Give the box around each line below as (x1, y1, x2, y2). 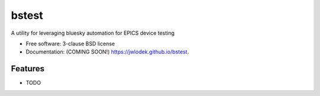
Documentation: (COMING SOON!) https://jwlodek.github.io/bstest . (25, 48, 189, 55)
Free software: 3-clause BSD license (25, 40, 115, 47)
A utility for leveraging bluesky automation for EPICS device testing (11, 29, 175, 37)
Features (11, 64, 44, 74)
